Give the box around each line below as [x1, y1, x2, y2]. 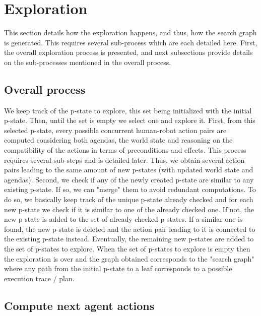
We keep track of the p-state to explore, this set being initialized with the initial [4, 105, 252, 115]
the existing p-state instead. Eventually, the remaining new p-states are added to [4, 233, 254, 244]
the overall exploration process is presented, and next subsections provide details [4, 47, 253, 57]
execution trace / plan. [4, 273, 75, 283]
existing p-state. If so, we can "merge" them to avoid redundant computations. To [4, 184, 256, 195]
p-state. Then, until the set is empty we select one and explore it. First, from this [4, 115, 255, 125]
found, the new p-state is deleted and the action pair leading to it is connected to [4, 223, 255, 234]
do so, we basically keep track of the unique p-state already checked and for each [4, 194, 253, 205]
